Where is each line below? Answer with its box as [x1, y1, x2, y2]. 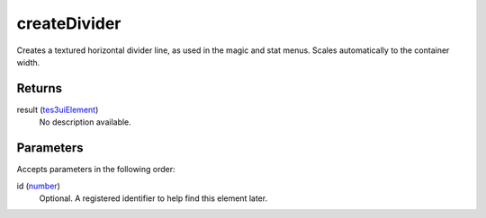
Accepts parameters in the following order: [16, 164, 175, 175]
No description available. [39, 117, 132, 127]
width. [16, 57, 40, 67]
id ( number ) [16, 180, 60, 191]
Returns [16, 81, 63, 96]
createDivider [16, 13, 121, 33]
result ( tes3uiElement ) [16, 104, 99, 115]
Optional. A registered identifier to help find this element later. [39, 193, 268, 204]
